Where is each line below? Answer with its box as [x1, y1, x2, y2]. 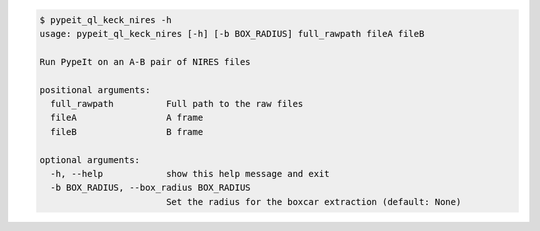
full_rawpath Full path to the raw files [50, 98, 304, 109]
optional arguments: [39, 154, 140, 165]
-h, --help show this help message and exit [50, 168, 330, 179]
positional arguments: [39, 84, 151, 95]
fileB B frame [50, 126, 204, 137]
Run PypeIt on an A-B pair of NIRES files [39, 56, 251, 67]
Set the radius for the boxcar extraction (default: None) [165, 196, 462, 207]
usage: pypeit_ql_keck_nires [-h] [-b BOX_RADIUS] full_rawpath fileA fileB [39, 28, 425, 39]
